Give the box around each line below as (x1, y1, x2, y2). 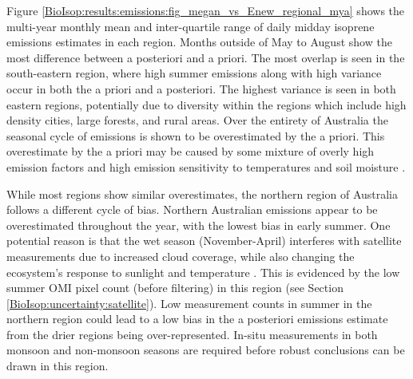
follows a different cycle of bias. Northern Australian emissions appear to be (6, 201, 378, 218)
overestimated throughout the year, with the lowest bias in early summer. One (6, 216, 391, 233)
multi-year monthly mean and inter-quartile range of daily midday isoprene (6, 18, 375, 34)
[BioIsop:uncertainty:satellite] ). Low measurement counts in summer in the (6, 294, 372, 311)
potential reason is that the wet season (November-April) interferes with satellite (6, 232, 402, 249)
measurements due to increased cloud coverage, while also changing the (6, 247, 355, 264)
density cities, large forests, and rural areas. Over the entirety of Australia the (6, 112, 388, 128)
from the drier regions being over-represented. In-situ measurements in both (6, 326, 378, 342)
